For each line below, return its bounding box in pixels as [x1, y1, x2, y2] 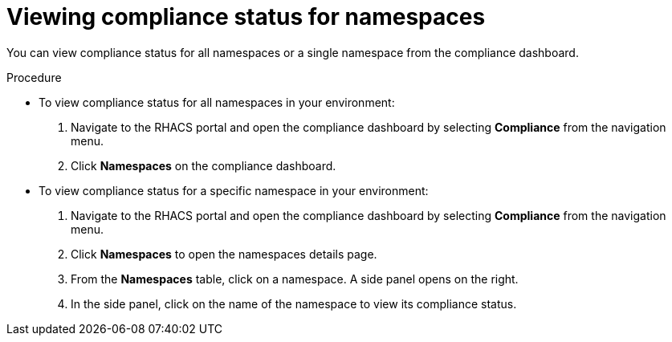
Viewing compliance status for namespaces [6, 3, 486, 31]
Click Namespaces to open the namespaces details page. [71, 246, 377, 261]
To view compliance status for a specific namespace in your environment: [39, 183, 429, 197]
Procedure [6, 70, 62, 84]
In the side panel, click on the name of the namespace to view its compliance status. [71, 296, 517, 311]
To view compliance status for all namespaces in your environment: [39, 95, 395, 109]
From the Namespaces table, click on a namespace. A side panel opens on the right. [71, 271, 519, 286]
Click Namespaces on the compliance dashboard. [71, 158, 336, 173]
